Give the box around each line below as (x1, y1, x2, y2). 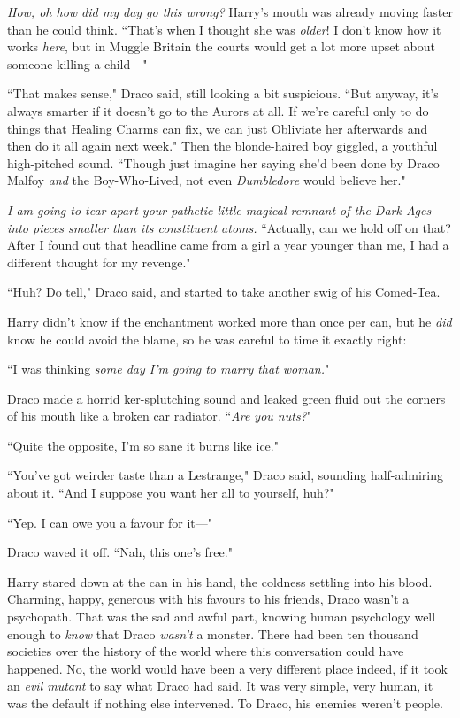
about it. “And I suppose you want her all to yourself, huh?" (7, 483, 334, 502)
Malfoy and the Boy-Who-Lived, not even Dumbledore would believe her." (7, 171, 406, 189)
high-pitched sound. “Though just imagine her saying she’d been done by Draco (7, 153, 440, 172)
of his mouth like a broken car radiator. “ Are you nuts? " (7, 406, 312, 425)
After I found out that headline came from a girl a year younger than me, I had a (7, 235, 449, 254)
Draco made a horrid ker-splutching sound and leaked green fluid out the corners (7, 389, 446, 407)
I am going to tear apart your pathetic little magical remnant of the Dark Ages (7, 200, 432, 219)
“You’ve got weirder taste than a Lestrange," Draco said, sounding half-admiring (7, 466, 444, 484)
